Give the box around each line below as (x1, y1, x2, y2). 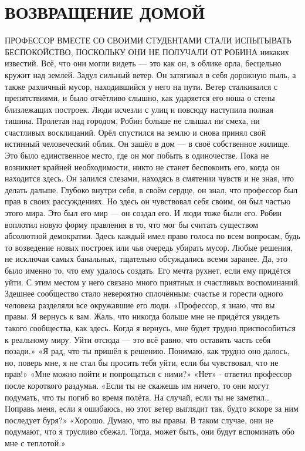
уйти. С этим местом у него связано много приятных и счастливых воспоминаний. (5, 275, 300, 288)
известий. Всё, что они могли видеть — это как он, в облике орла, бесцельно (5, 57, 282, 69)
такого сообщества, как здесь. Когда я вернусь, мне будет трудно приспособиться (5, 321, 296, 334)
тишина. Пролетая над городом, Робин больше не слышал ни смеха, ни (5, 115, 260, 127)
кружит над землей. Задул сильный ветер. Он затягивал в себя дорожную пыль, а (5, 68, 296, 80)
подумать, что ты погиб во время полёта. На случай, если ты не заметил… (5, 391, 270, 403)
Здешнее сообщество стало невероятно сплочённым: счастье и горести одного (5, 287, 283, 299)
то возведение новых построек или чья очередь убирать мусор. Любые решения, (5, 241, 293, 253)
